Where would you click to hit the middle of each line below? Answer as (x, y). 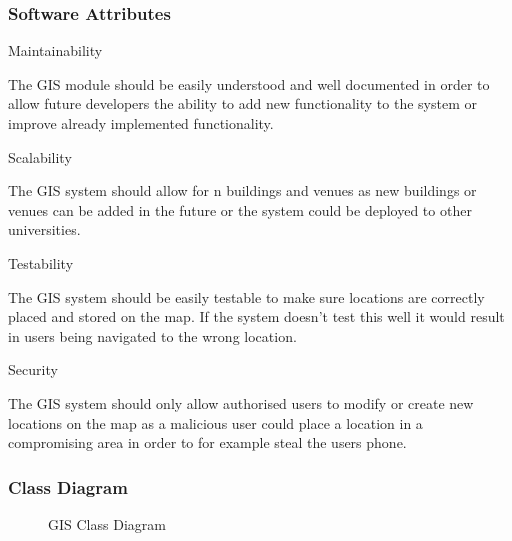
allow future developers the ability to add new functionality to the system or (242, 103)
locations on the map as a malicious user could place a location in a (215, 422)
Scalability (40, 156)
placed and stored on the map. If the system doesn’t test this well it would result (256, 316)
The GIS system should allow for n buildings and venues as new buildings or (242, 190)
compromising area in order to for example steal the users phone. (207, 442)
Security (33, 369)
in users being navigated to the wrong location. (152, 335)
